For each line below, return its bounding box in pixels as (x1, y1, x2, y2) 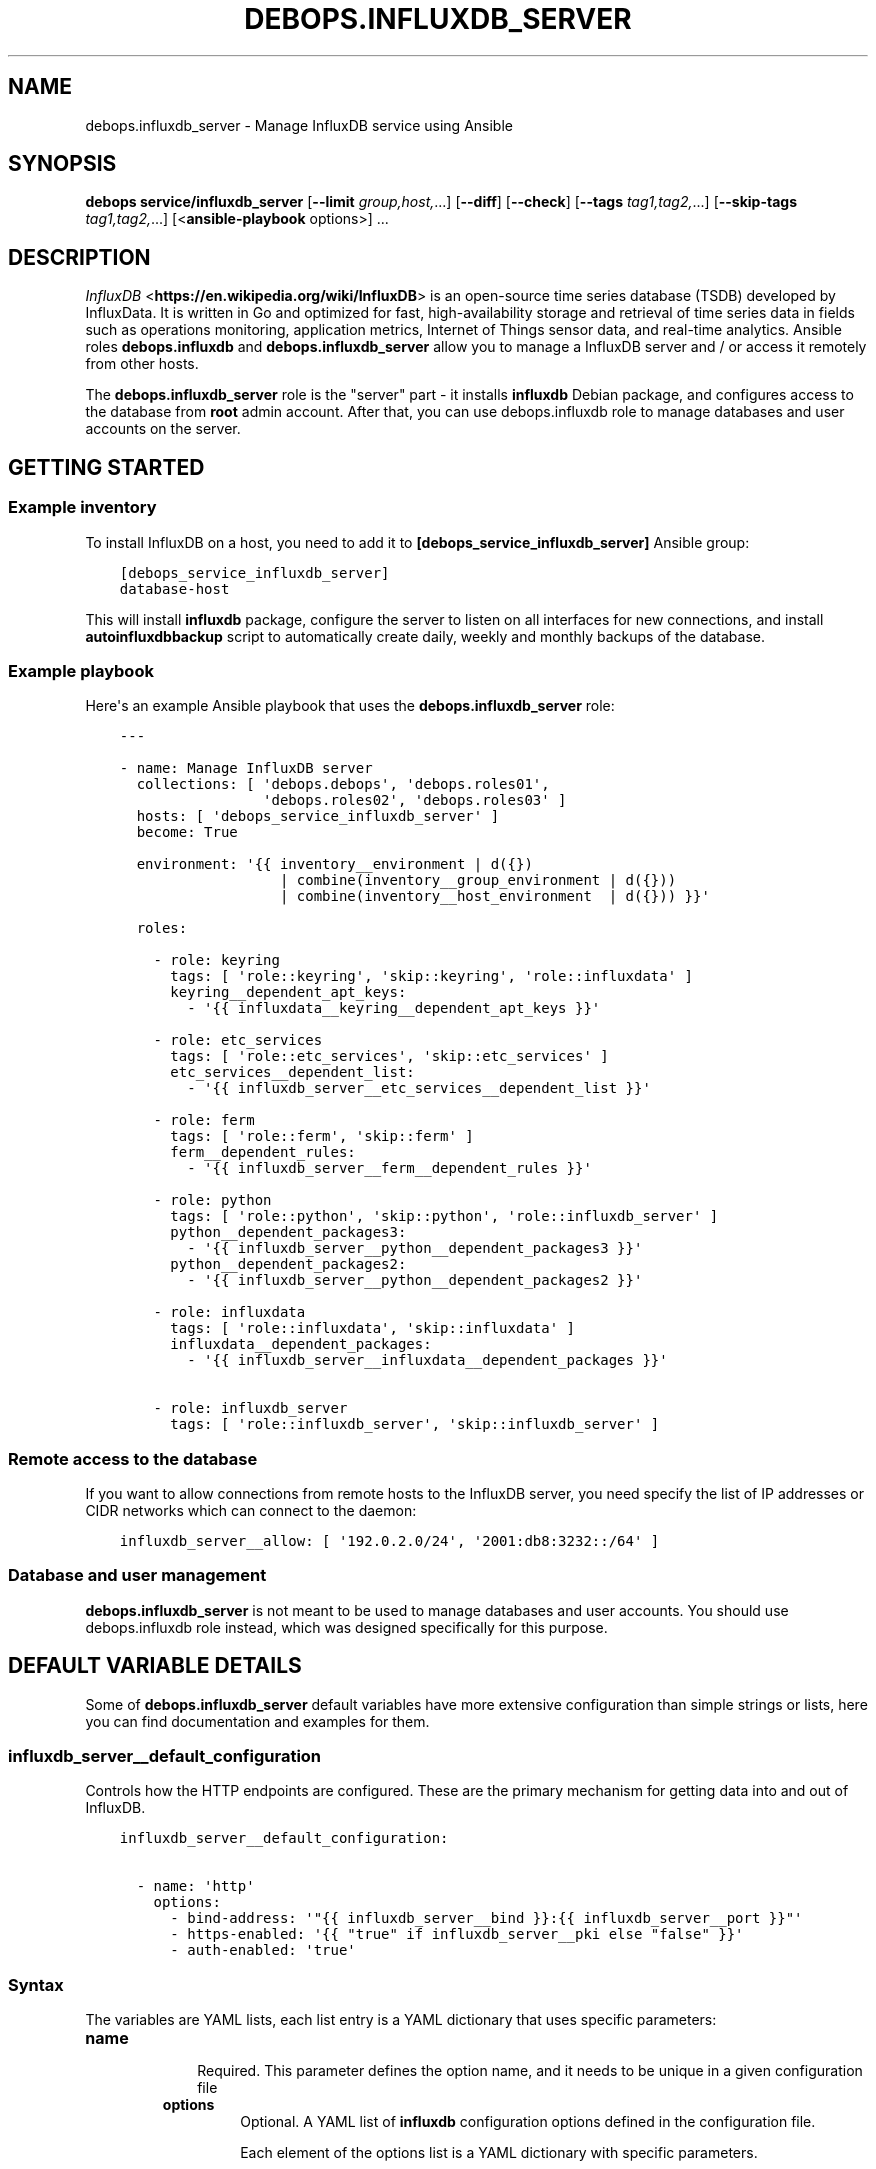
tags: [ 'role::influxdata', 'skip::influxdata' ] (170, 1320, 575, 1337)
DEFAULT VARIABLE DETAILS (8, 1653, 302, 1679)
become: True (136, 824, 238, 841)
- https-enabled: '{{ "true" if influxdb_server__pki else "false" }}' (170, 1926, 744, 1943)
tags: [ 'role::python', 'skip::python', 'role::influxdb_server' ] (170, 1208, 719, 1225)
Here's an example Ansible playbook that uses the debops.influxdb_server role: (85, 697, 615, 715)
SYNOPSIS (8, 151, 117, 177)
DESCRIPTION (8, 244, 151, 270)
